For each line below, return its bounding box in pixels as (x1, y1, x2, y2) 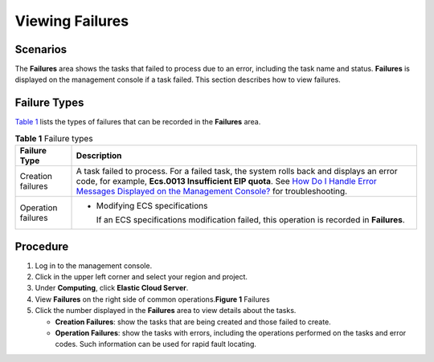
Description (76, 150, 122, 161)
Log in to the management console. (35, 261, 153, 270)
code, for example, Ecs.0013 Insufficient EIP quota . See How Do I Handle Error (76, 176, 377, 187)
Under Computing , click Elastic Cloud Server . (35, 283, 189, 293)
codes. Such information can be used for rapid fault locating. (55, 340, 257, 349)
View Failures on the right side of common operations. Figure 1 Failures (35, 294, 270, 304)
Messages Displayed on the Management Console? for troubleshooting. (76, 185, 348, 197)
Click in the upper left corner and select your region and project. (35, 272, 248, 282)
